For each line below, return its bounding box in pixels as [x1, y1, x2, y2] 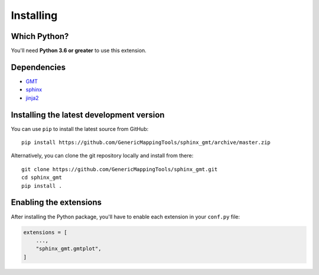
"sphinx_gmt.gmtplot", [35, 245, 102, 252]
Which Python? [11, 31, 69, 41]
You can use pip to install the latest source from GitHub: [11, 125, 149, 132]
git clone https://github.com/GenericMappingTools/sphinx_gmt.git [21, 166, 218, 172]
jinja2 [25, 94, 39, 102]
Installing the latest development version [11, 110, 165, 120]
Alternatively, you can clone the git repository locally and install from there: [11, 152, 194, 159]
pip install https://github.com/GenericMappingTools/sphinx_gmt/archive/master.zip [21, 139, 271, 146]
